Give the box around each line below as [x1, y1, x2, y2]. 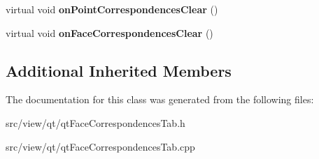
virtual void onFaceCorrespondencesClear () [6, 25, 213, 40]
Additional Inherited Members [6, 59, 232, 81]
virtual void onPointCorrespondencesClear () [6, 2, 218, 16]
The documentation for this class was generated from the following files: [6, 92, 314, 107]
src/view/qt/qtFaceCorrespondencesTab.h [6, 115, 185, 130]
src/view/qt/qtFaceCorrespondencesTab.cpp [6, 139, 195, 153]
